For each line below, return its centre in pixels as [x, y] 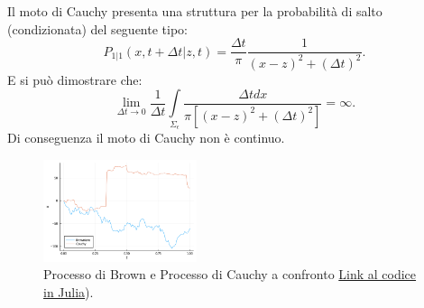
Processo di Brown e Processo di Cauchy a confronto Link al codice [230, 274]
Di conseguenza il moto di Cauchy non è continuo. [146, 137]
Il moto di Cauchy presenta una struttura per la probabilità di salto [195, 11]
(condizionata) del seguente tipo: [97, 28]
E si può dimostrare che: [75, 79]
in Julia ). [69, 291]
